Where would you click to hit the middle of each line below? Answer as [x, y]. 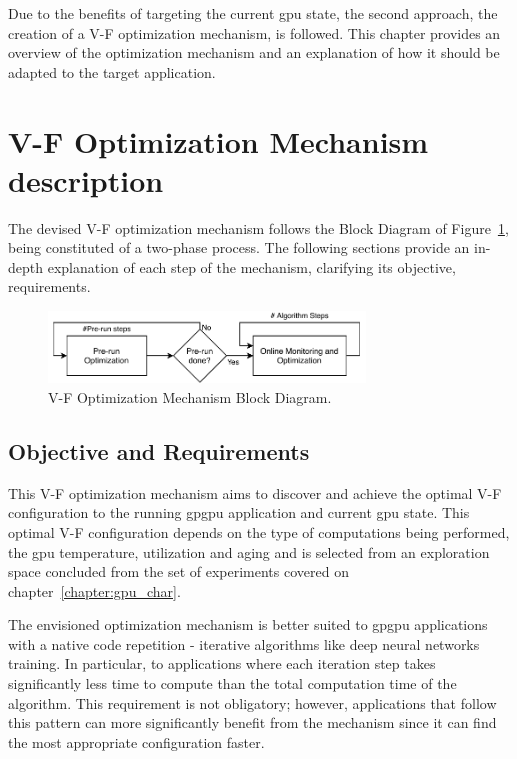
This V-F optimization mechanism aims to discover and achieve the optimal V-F [255, 492]
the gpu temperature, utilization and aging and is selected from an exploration [249, 551]
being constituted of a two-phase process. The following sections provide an [239, 247]
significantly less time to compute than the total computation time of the [232, 683]
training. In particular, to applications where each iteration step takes [222, 663]
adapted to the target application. [112, 71]
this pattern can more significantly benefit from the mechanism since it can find [252, 722]
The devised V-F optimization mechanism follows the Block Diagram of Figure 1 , [258, 227]
